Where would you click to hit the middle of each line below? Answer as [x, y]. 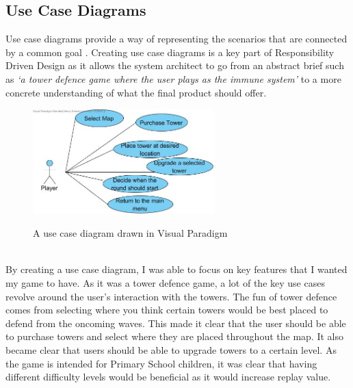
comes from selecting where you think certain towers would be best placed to [167, 310]
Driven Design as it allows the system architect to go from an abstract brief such [175, 65]
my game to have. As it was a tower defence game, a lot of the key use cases [165, 282]
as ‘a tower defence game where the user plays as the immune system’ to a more [173, 78]
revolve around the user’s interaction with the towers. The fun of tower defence [171, 296]
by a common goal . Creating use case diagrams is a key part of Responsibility [170, 52]
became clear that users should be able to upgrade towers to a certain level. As [171, 349]
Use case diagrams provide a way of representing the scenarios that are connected [176, 39]
